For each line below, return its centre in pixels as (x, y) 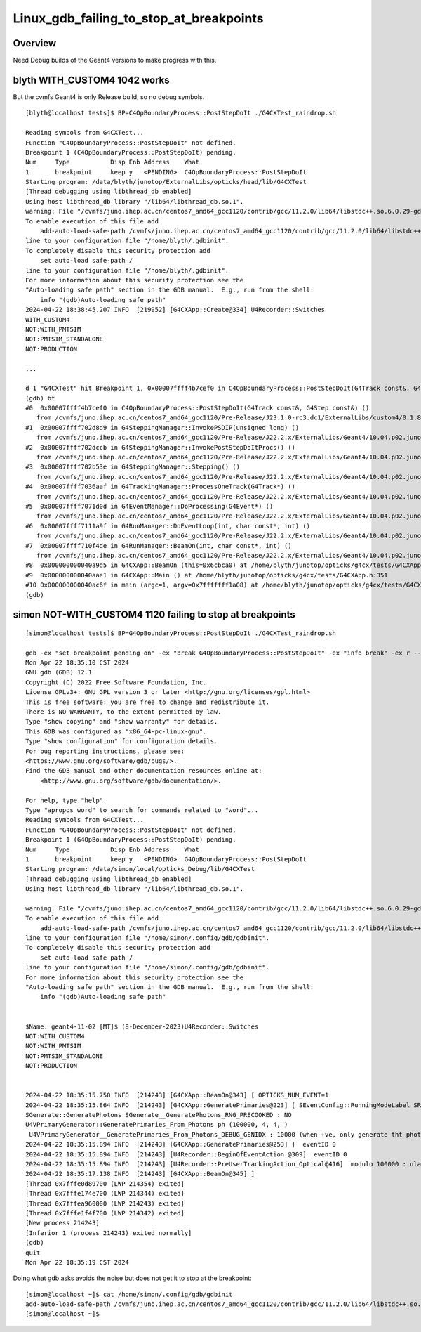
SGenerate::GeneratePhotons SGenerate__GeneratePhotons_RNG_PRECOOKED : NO (159, 1115)
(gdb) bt (40, 398)
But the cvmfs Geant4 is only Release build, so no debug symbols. (109, 97)
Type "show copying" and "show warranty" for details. (122, 721)
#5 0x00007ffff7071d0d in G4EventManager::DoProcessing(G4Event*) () (149, 506)
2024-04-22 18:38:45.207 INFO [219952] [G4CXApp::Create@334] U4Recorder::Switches (175, 310)
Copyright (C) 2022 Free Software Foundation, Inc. (116, 682)
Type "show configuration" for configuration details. (122, 742)
